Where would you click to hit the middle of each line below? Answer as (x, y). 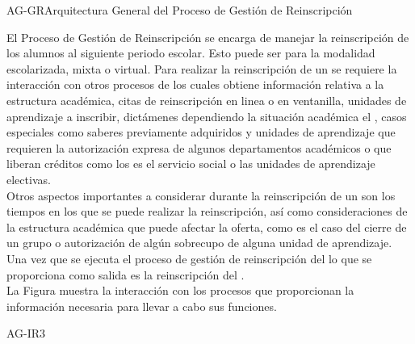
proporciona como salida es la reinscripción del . (126, 274)
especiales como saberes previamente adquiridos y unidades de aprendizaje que (201, 132)
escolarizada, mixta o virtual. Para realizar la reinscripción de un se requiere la (202, 68)
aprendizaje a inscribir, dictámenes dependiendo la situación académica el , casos (207, 116)
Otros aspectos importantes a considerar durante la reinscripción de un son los (201, 195)
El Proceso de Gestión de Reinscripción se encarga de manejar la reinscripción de (208, 37)
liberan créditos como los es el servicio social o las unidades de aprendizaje (191, 164)
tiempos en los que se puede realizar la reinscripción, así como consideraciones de (207, 211)
